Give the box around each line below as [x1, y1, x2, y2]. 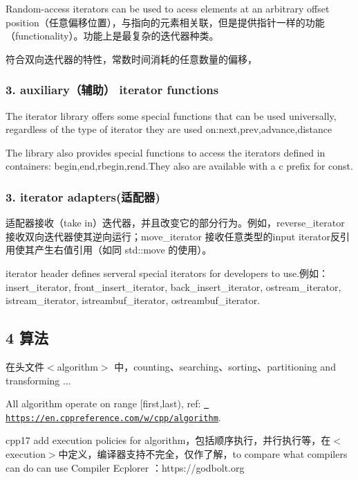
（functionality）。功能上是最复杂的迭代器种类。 [6, 28, 219, 43]
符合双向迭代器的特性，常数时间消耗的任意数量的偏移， [6, 51, 257, 66]
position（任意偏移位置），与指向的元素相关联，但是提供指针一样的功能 [6, 15, 325, 29]
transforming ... [6, 373, 71, 387]
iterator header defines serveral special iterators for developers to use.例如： [6, 265, 329, 280]
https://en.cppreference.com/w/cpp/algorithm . [6, 409, 221, 424]
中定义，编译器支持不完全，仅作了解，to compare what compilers [58, 447, 348, 461]
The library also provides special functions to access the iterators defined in [6, 145, 326, 159]
